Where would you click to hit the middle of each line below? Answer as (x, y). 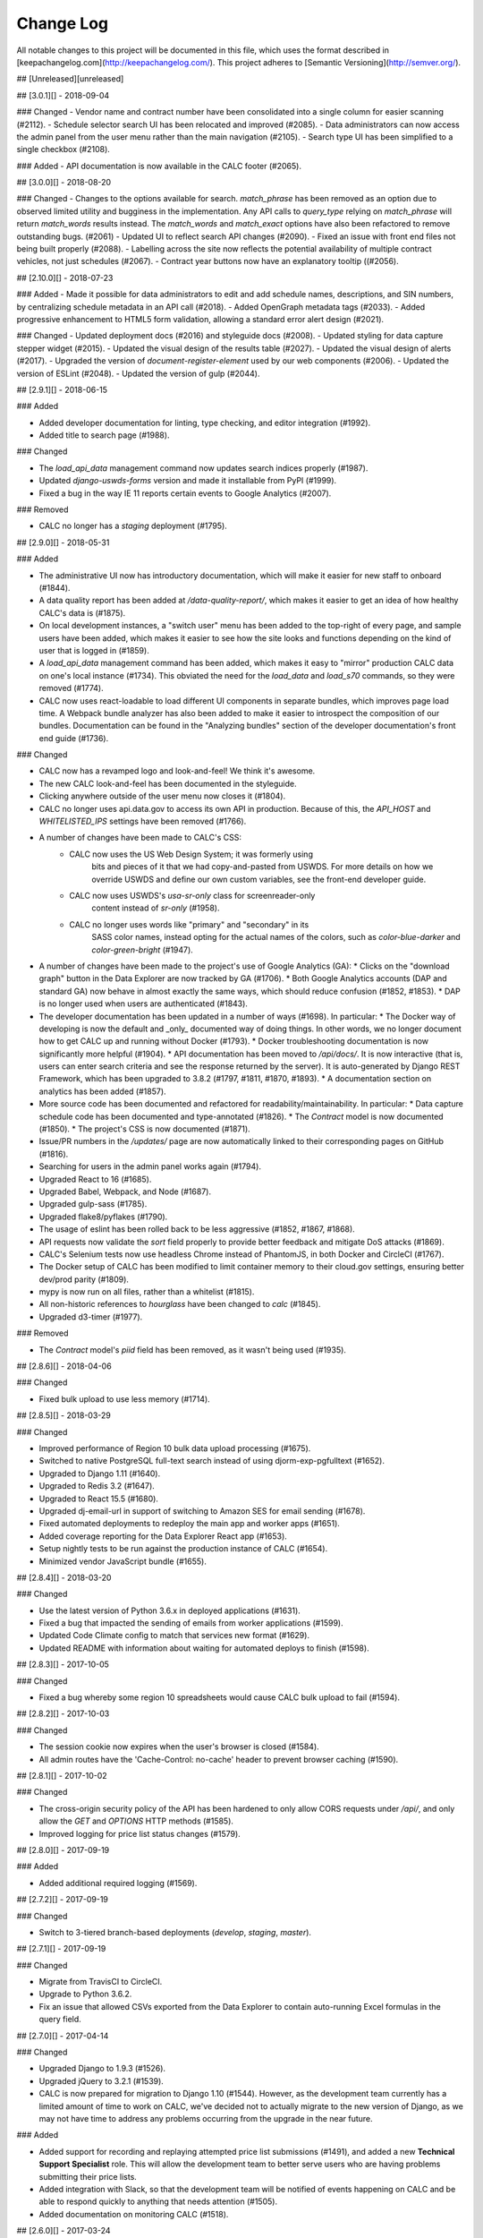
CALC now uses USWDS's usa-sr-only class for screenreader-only (192, 895)
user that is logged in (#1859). (94, 650)
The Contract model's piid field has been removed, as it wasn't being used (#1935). (192, 1350)
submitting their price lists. (88, 2176)
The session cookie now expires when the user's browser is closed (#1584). (179, 1747)
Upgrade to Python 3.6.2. (85, 1994)
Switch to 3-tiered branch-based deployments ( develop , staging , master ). (175, 1932)
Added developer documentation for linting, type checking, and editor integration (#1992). (205, 423)
